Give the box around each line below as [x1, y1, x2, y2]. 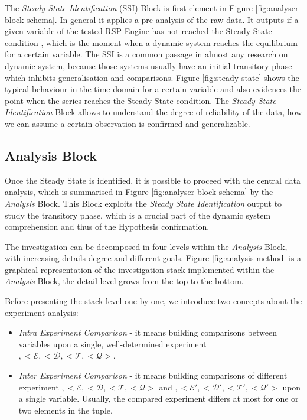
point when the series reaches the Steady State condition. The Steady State [5, 94, 276, 106]
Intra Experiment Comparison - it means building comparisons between [18, 326, 277, 338]
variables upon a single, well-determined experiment [18, 337, 207, 350]
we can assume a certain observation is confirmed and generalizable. [5, 117, 250, 129]
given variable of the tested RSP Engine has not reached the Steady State [5, 25, 272, 37]
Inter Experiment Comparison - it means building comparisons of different [18, 369, 288, 382]
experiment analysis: [5, 306, 79, 318]
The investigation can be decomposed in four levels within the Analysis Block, [5, 240, 288, 252]
